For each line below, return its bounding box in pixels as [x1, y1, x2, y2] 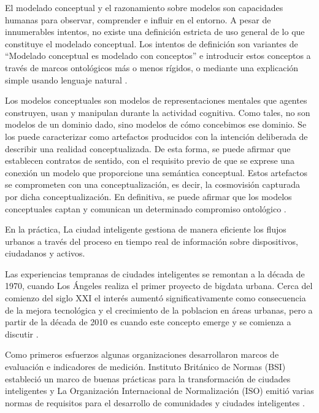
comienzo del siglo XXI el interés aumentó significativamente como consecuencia [5, 291, 306, 304]
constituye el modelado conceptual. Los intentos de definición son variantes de [5, 37, 298, 50]
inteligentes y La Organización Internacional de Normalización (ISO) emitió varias [5, 384, 314, 397]
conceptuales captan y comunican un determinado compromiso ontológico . [5, 202, 286, 215]
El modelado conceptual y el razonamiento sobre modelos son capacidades [5, 1, 283, 14]
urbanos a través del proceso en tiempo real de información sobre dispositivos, [5, 234, 298, 247]
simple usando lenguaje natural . [5, 73, 128, 86]
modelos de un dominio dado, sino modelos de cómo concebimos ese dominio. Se [5, 118, 307, 131]
